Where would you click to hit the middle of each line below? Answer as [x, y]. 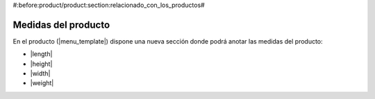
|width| [40, 73]
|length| [41, 54]
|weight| [42, 83]
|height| [41, 64]
